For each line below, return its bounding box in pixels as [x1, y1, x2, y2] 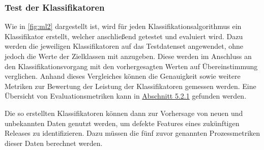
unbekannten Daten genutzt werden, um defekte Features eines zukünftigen [5, 117, 240, 128]
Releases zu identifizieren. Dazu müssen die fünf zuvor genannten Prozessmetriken [5, 128, 260, 138]
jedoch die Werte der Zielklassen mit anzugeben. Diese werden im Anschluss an [5, 51, 252, 61]
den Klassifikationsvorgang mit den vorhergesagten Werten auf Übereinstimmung [5, 61, 258, 71]
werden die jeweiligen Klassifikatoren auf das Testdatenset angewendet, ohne [5, 41, 244, 51]
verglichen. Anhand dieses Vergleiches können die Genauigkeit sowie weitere [5, 71, 241, 81]
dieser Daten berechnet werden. [5, 137, 103, 148]
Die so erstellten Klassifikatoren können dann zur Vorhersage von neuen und [5, 107, 243, 118]
